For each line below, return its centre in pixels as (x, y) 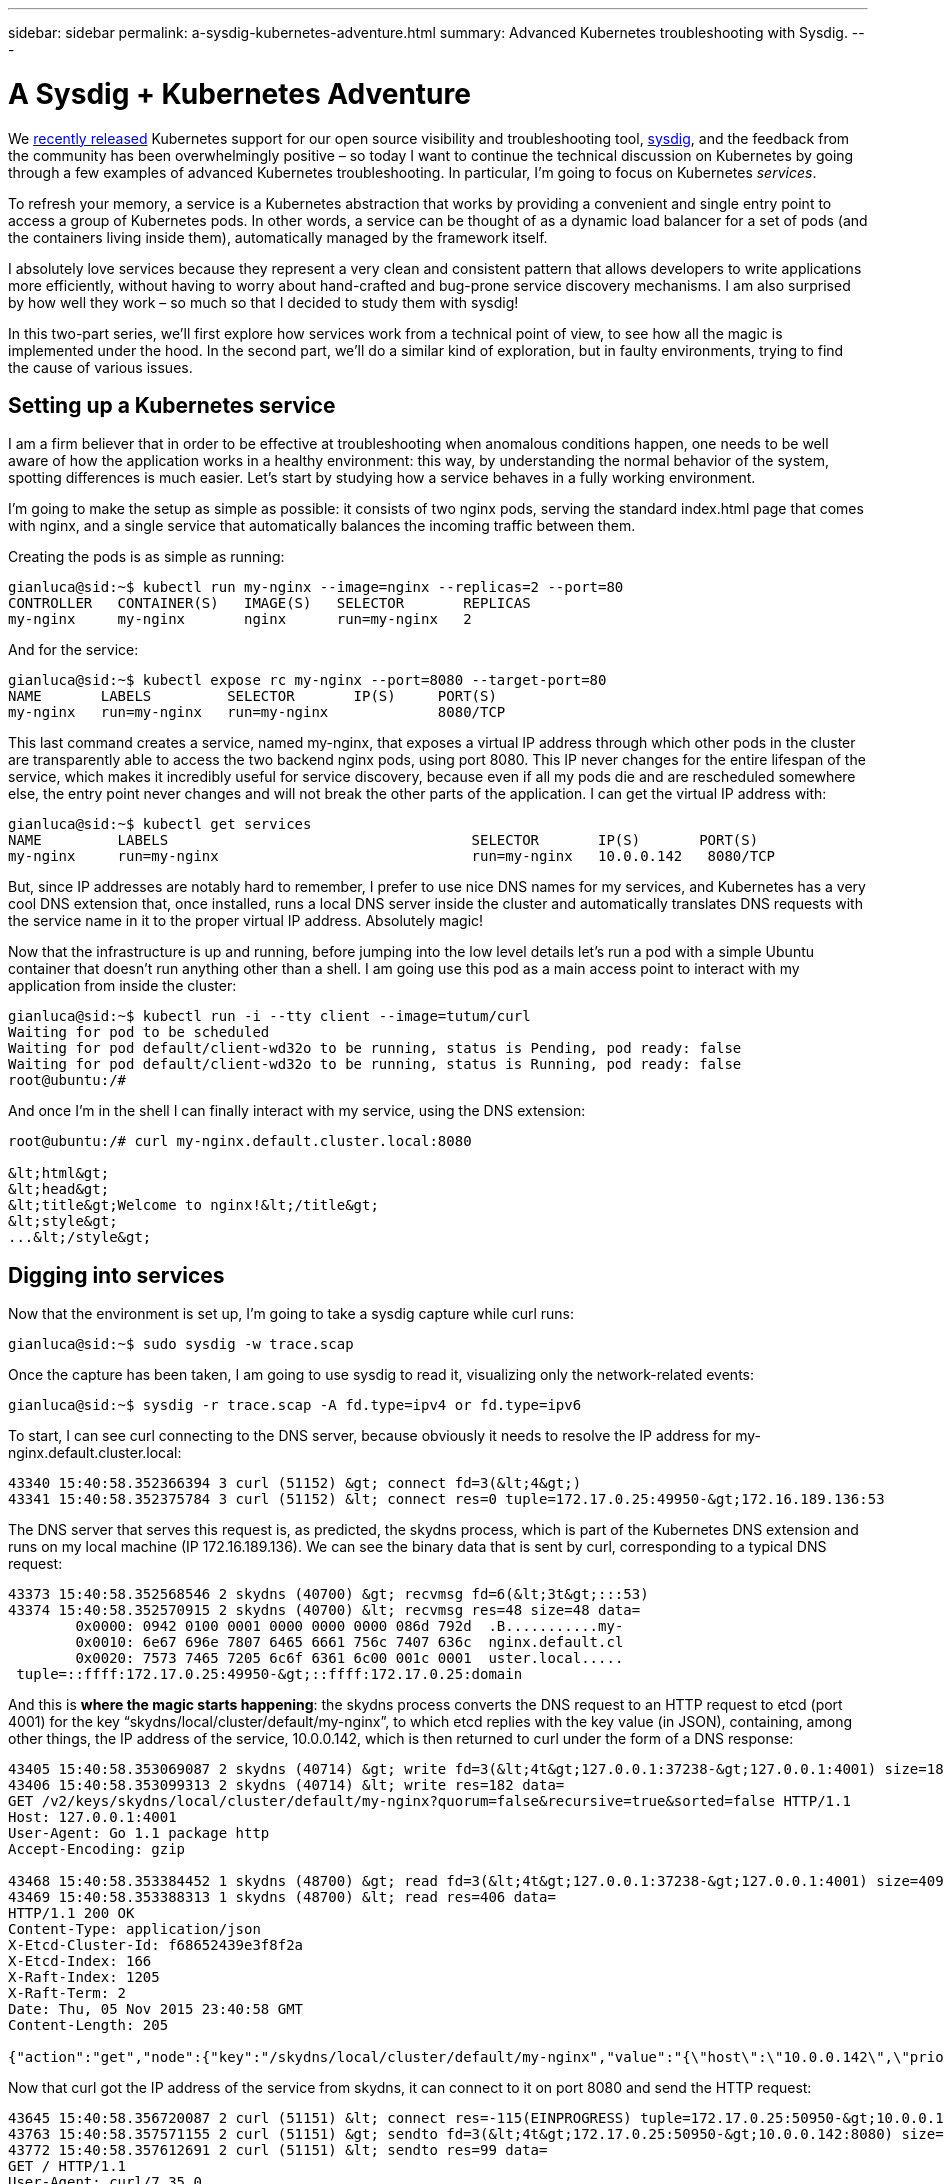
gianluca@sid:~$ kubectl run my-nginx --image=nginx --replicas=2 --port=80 (316, 587)
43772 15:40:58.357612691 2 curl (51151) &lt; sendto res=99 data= (278, 2150)
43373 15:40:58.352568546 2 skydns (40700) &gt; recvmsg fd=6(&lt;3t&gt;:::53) (328, 1594)
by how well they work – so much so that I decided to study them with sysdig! (263, 302)
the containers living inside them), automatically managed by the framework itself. (278, 237)
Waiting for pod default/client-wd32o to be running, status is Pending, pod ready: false (375, 1048)
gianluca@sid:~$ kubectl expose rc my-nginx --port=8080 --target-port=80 (307, 680)
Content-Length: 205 (88, 2025)
